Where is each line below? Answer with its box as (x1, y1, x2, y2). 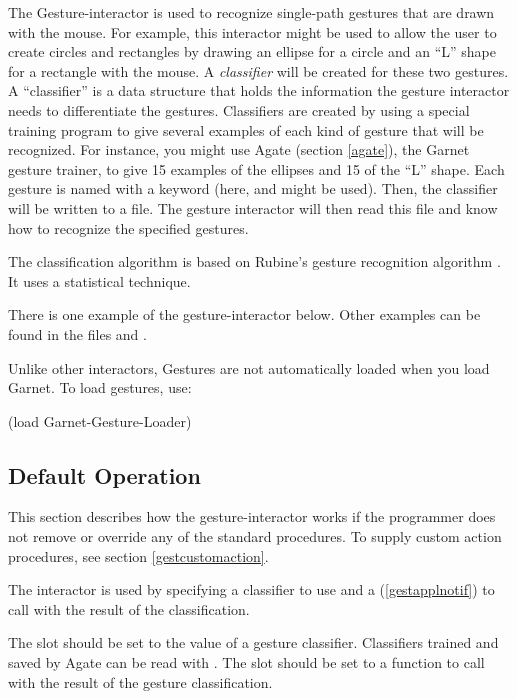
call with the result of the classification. (8, 598, 250, 619)
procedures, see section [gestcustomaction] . (8, 545, 269, 566)
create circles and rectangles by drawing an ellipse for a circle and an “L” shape (8, 41, 496, 62)
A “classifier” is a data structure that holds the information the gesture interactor (8, 80, 510, 101)
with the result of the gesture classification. (8, 671, 273, 692)
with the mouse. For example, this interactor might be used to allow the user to (8, 21, 497, 42)
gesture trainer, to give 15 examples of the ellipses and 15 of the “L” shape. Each (8, 158, 505, 179)
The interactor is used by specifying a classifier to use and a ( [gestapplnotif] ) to (8, 579, 495, 600)
